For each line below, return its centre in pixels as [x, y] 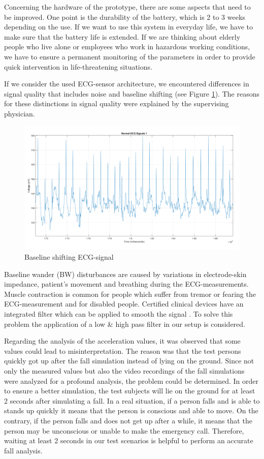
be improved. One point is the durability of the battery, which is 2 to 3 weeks [125, 17]
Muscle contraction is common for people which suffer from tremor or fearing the [130, 294]
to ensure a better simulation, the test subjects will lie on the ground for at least [130, 391]
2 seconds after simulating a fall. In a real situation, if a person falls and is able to [132, 400]
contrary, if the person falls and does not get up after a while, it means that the [128, 420]
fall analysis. [23, 450]
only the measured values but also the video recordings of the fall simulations [124, 370]
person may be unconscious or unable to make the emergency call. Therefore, [124, 430]
